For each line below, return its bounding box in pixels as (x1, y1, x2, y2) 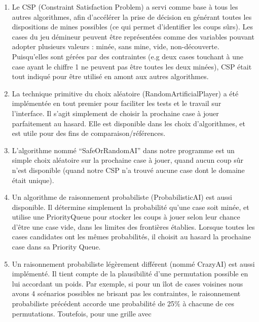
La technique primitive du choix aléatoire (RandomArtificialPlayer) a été (12, 88, 239, 98)
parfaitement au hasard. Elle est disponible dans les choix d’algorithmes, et (12, 118, 245, 128)
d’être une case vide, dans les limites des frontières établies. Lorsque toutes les (12, 221, 255, 232)
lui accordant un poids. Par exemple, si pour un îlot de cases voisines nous (12, 278, 243, 289)
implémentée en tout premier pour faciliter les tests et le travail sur (12, 98, 221, 109)
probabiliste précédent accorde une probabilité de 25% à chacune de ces (12, 298, 234, 309)
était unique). (12, 174, 54, 185)
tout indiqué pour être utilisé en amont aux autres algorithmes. (12, 71, 209, 82)
